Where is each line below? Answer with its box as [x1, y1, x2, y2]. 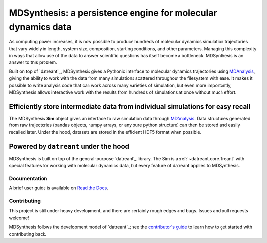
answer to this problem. [9, 60, 57, 65]
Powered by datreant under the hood [9, 142, 130, 151]
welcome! [9, 215, 29, 221]
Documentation [9, 175, 47, 182]
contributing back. [9, 231, 46, 237]
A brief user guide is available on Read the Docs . [9, 185, 108, 191]
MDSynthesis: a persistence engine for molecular [9, 7, 217, 18]
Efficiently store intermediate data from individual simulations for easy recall [9, 102, 251, 111]
